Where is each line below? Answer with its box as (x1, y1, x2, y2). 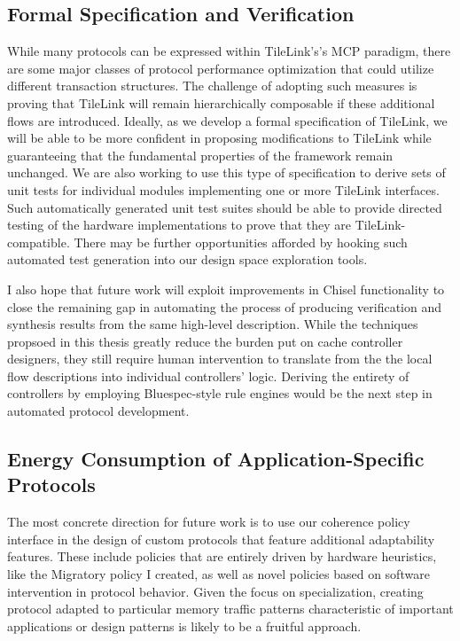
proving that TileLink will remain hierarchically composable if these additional (7, 93, 435, 112)
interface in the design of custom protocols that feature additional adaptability (7, 529, 435, 548)
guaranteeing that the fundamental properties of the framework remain (7, 145, 394, 164)
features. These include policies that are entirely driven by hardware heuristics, (7, 547, 437, 566)
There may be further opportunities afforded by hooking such (74, 232, 408, 251)
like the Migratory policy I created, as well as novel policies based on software (7, 565, 430, 583)
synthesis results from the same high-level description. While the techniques (7, 315, 418, 333)
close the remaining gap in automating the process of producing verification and (7, 297, 442, 316)
